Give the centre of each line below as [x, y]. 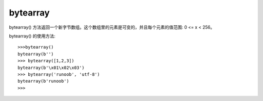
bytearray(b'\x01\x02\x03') [51, 67]
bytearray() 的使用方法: [32, 36]
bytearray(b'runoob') [43, 81]
